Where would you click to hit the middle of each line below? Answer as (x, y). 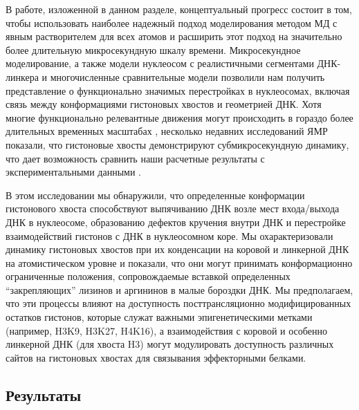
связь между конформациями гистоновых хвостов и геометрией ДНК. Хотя (164, 104)
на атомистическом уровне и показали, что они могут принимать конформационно (179, 262)
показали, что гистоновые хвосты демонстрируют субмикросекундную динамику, (177, 144)
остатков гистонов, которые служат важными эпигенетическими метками (159, 317)
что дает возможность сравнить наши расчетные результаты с (135, 158)
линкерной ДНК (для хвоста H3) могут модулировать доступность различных (170, 344)
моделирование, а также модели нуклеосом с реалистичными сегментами (160, 63)
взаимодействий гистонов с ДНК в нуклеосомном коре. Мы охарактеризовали (169, 235)
